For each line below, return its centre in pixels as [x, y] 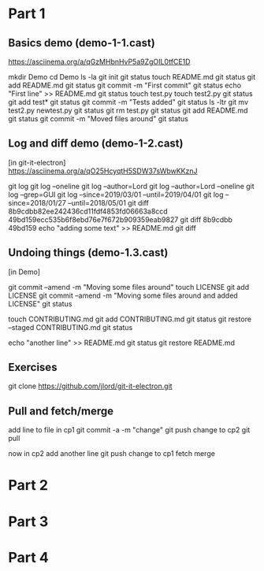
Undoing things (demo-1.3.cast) [88, 253]
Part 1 [27, 14]
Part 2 [28, 486]
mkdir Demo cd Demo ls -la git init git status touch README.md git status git [132, 77]
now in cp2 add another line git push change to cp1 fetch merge [112, 454]
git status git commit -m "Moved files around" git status [99, 119]
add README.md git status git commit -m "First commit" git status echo [125, 85]
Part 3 [28, 521]
